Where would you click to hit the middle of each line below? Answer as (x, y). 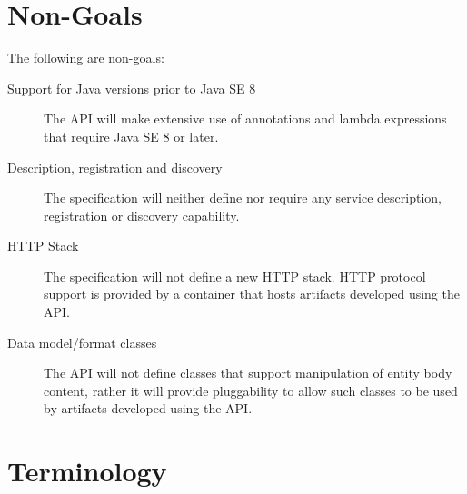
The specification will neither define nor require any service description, (243, 198)
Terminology (87, 471)
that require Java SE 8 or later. (131, 136)
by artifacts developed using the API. (148, 408)
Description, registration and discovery (115, 167)
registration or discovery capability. (142, 215)
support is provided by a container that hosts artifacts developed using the (252, 294)
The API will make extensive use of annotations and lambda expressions (245, 119)
